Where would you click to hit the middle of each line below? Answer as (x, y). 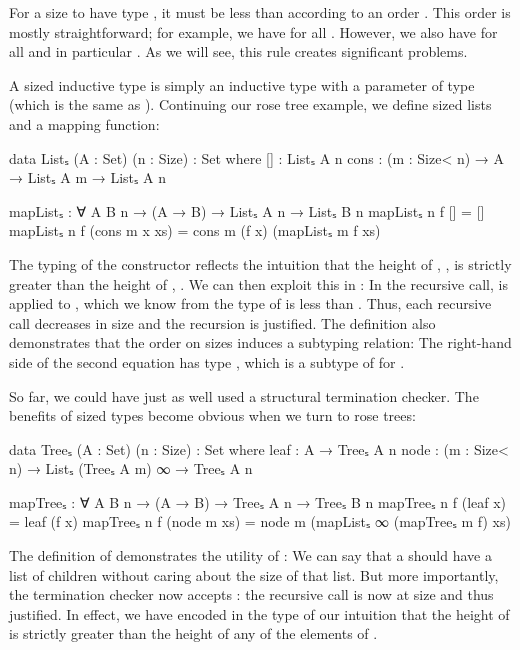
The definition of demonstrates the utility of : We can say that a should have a (250, 555)
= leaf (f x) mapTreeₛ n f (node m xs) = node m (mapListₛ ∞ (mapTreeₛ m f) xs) (260, 521)
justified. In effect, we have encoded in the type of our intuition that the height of (259, 613)
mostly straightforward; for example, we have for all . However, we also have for (253, 31)
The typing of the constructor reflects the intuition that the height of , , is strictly (260, 263)
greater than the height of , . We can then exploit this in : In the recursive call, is (258, 283)
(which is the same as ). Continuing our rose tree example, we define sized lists (250, 104)
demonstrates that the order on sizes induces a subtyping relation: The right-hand (260, 342)
